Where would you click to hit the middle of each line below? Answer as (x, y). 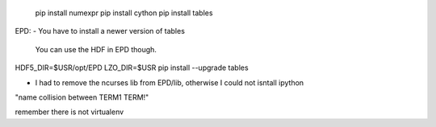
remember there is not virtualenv (69, 112)
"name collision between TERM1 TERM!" (82, 97)
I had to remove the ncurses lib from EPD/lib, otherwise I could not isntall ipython (170, 82)
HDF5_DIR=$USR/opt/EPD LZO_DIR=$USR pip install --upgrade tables (132, 68)
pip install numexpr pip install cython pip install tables (124, 13)
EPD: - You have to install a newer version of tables (100, 31)
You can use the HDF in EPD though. (96, 49)
